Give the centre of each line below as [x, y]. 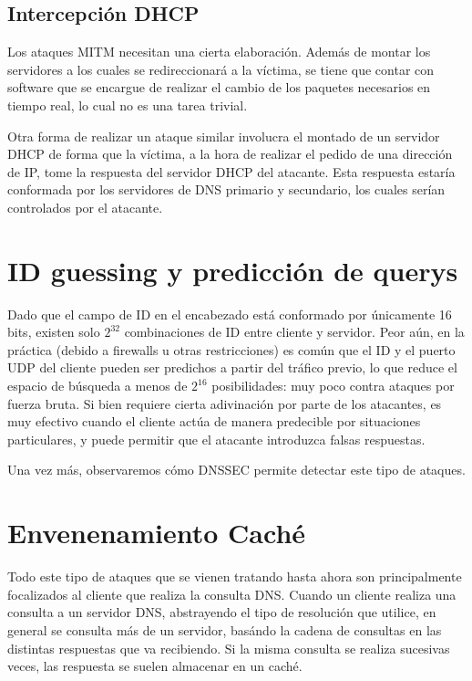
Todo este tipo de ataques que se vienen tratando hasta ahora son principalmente [235, 576]
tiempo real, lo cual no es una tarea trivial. [128, 105]
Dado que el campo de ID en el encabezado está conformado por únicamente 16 [230, 314]
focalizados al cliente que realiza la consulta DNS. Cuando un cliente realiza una [232, 594]
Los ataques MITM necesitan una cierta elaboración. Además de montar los [219, 52]
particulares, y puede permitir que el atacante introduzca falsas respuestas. [216, 439]
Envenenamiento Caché [157, 533]
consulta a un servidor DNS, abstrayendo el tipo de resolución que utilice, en [222, 612]
